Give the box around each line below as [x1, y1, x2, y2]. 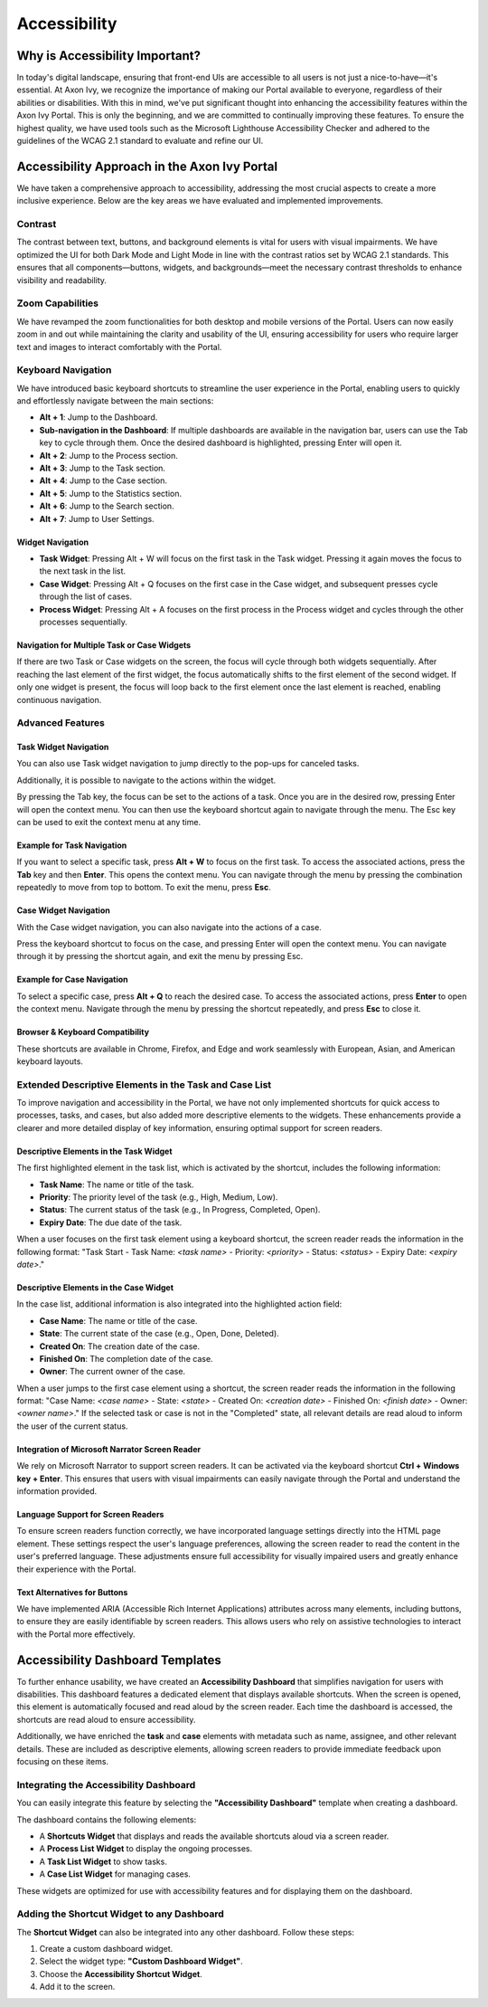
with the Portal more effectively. [16, 1629, 136, 1640]
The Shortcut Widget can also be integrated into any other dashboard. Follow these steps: [16, 1926, 354, 1937]
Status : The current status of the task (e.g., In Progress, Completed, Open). [39, 1204, 321, 1215]
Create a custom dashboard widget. [39, 1944, 174, 1955]
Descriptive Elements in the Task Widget [16, 1146, 173, 1156]
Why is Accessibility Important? [16, 48, 201, 63]
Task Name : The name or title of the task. [39, 1179, 194, 1190]
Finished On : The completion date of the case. [39, 1353, 213, 1364]
